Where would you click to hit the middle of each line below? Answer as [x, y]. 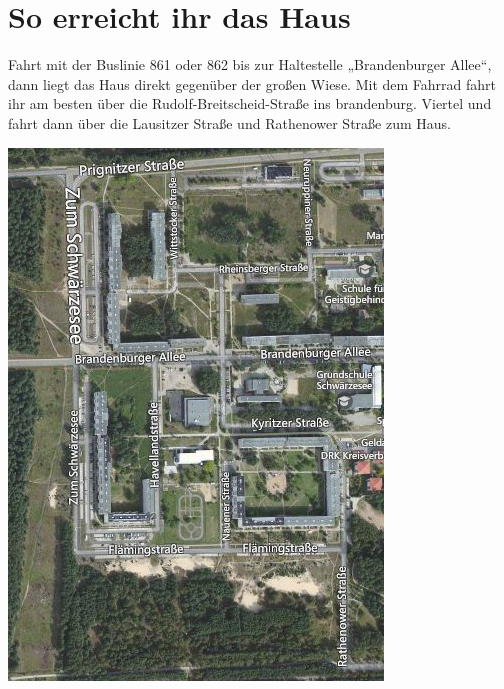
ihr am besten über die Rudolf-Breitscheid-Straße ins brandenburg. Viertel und [250, 103]
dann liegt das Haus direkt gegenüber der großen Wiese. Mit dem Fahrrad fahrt [252, 83]
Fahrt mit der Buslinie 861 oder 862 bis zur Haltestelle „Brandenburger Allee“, [250, 64]
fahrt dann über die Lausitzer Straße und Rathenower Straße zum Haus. [229, 122]
